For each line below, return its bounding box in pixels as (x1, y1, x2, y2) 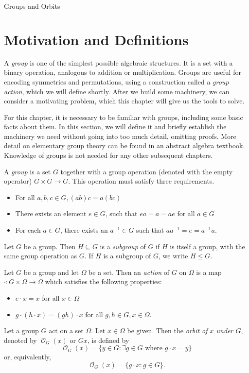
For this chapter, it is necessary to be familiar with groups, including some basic (4, 112, 243, 122)
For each (15, 225, 41, 235)
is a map (196, 267, 222, 277)
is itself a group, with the (170, 241, 245, 251)
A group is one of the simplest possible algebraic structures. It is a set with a (4, 57, 233, 68)
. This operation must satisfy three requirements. (68, 176, 214, 186)
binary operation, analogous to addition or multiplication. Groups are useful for (4, 67, 241, 77)
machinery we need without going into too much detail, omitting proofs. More (4, 131, 236, 141)
